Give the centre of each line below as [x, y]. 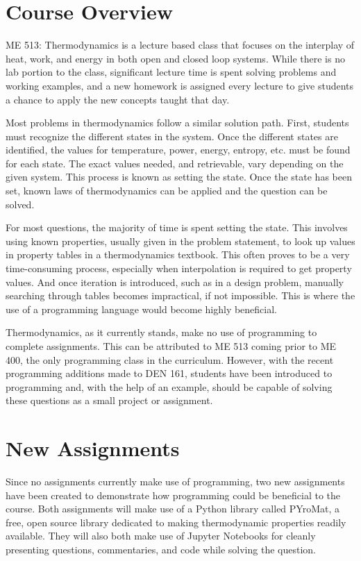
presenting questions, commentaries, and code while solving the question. [161, 550]
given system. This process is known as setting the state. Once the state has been [179, 177]
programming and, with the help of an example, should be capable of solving [169, 386]
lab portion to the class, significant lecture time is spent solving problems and [171, 72]
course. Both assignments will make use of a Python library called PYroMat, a [173, 509]
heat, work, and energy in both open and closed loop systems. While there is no [175, 58]
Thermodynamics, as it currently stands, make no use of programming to [161, 332]
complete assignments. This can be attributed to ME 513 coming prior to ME [171, 346]
